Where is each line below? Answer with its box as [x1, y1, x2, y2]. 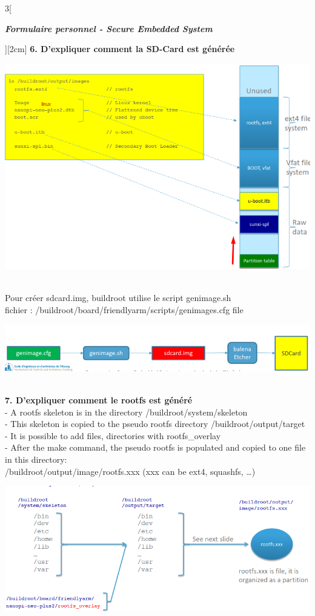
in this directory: [5, 453, 67, 466]
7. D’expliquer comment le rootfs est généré [5, 394, 193, 406]
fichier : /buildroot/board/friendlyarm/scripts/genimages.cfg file [5, 303, 244, 316]
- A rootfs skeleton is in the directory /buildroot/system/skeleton [5, 405, 248, 418]
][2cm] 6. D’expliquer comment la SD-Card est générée [5, 42, 235, 55]
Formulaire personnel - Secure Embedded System [5, 22, 213, 35]
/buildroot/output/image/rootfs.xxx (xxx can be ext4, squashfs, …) [5, 465, 256, 477]
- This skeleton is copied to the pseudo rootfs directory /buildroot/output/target [5, 417, 305, 430]
